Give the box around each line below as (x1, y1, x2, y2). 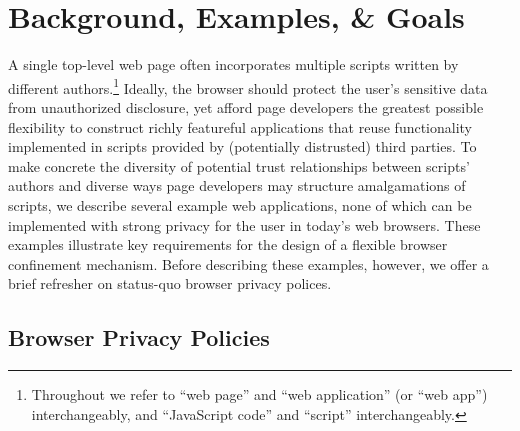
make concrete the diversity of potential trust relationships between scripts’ (8, 155, 470, 176)
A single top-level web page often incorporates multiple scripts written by (8, 54, 459, 75)
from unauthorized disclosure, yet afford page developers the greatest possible (8, 96, 484, 117)
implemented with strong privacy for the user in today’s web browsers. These (8, 214, 481, 235)
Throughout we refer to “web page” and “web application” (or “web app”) (31, 384, 488, 405)
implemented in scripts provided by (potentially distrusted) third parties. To (8, 136, 477, 157)
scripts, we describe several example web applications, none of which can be (8, 194, 472, 215)
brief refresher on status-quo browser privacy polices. (8, 273, 332, 294)
